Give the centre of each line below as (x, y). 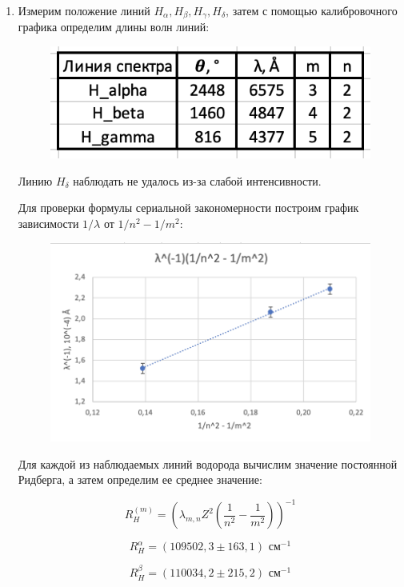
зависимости (48, 223)
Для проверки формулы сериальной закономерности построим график (188, 208)
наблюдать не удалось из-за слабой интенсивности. (197, 180)
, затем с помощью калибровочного (312, 10)
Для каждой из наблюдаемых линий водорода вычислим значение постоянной (208, 463)
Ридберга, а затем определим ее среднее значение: (140, 479)
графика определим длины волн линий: (114, 27)
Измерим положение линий (84, 10)
